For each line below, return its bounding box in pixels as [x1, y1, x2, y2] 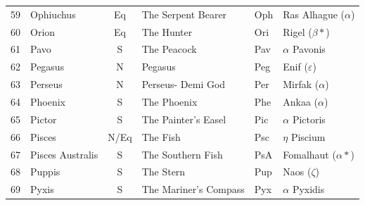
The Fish [141, 129, 181, 144]
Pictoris [292, 111, 326, 126]
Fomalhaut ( [283, 147, 336, 161]
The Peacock [141, 42, 197, 56]
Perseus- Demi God [141, 77, 226, 92]
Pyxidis [292, 182, 325, 197]
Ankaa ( [283, 94, 319, 108]
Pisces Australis [30, 147, 98, 161]
